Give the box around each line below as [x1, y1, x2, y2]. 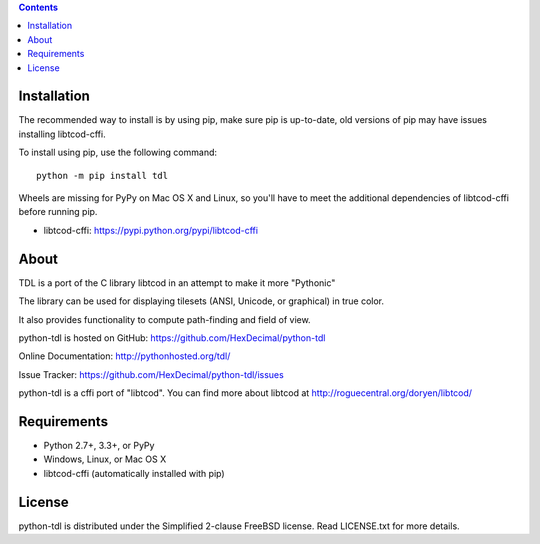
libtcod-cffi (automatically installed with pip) [43, 467, 225, 479]
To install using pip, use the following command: [18, 146, 218, 159]
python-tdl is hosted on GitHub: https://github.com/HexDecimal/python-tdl [18, 331, 326, 344]
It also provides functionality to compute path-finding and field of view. [18, 313, 311, 325]
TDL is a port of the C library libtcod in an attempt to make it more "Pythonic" [18, 276, 336, 289]
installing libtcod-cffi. [18, 128, 106, 140]
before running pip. [18, 206, 98, 218]
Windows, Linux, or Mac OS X [43, 453, 167, 465]
